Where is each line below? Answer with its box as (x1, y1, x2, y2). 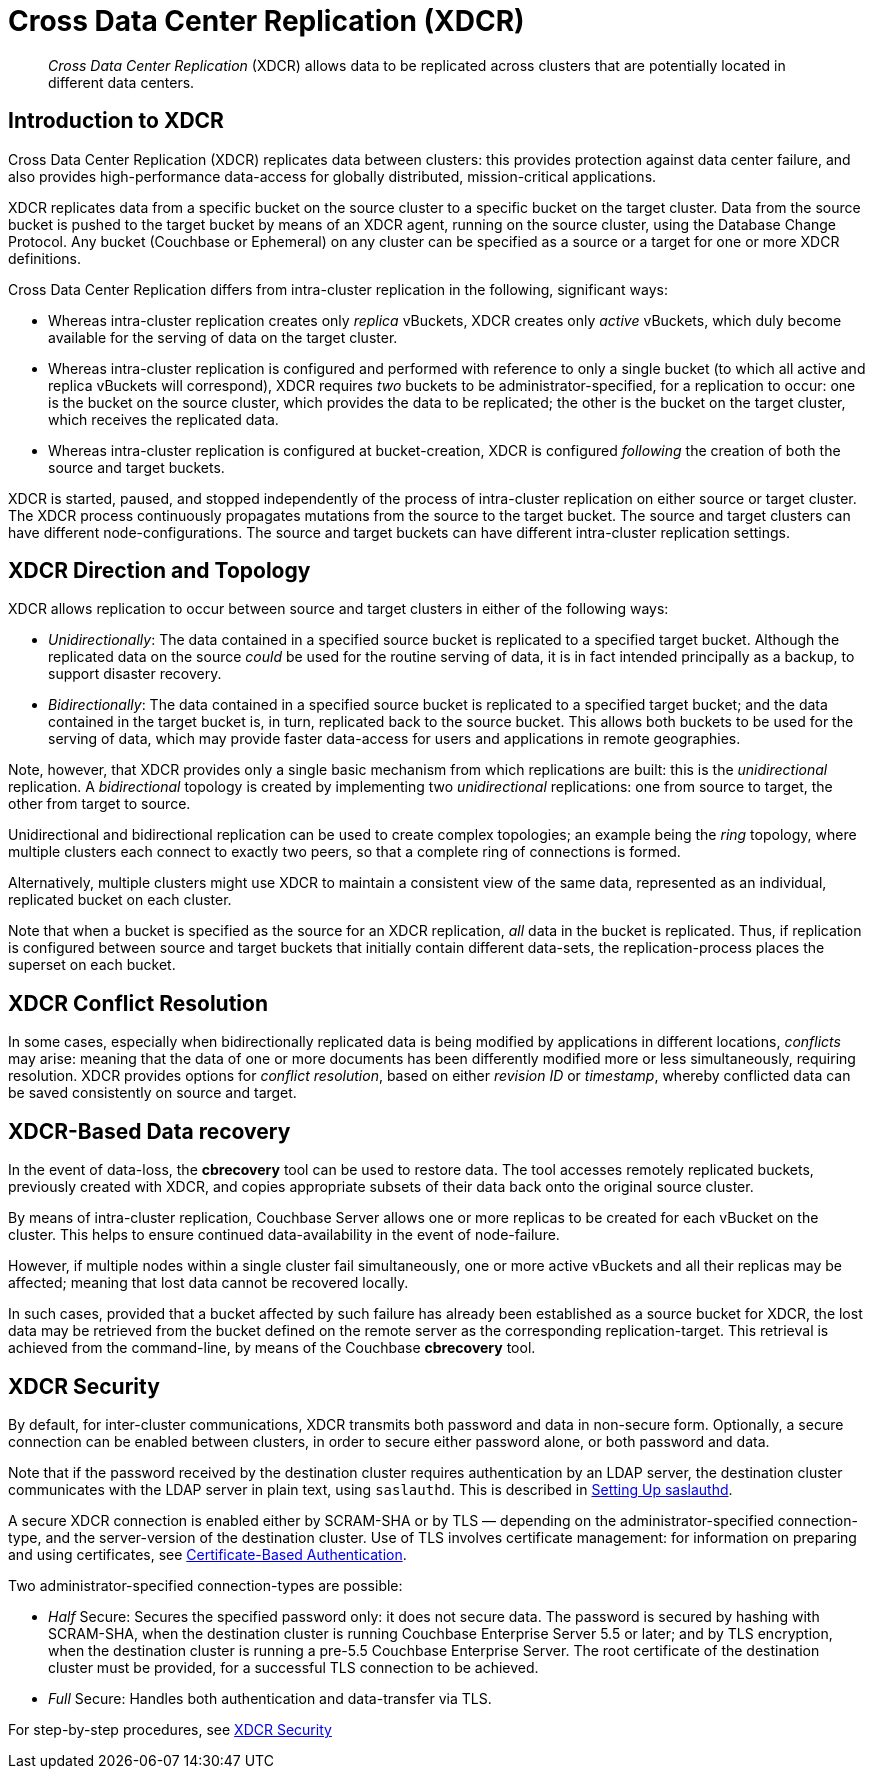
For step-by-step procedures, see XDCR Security (8, 1720, 332, 1738)
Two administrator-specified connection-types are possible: (8, 1576, 403, 1594)
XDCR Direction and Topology (8, 558, 311, 584)
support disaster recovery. (48, 665, 222, 683)
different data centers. (48, 73, 195, 91)
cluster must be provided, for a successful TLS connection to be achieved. (48, 1658, 539, 1676)
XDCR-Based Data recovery (8, 1118, 291, 1144)
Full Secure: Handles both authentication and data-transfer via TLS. (48, 1689, 492, 1707)
